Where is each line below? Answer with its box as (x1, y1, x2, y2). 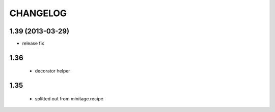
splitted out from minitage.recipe (35, 95, 104, 101)
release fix (22, 41, 44, 47)
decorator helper (35, 68, 71, 74)
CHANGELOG (9, 8, 67, 19)
